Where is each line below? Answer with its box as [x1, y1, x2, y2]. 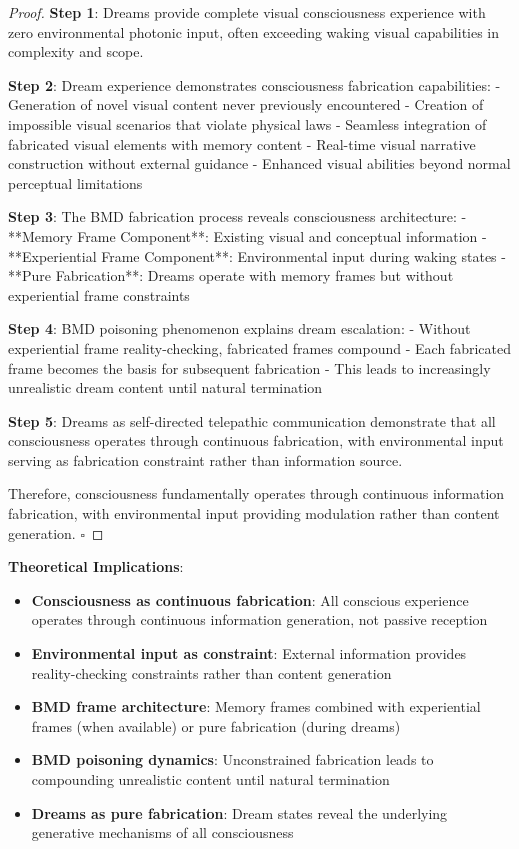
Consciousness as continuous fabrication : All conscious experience [31, 589, 469, 610]
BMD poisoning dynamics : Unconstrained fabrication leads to [31, 749, 434, 770]
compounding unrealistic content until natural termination [31, 769, 390, 789]
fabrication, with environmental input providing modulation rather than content [8, 503, 500, 524]
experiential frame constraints [8, 284, 190, 305]
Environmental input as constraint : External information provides [31, 643, 467, 664]
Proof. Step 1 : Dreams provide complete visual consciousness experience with [8, 2, 486, 22]
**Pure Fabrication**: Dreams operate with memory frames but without [8, 265, 454, 286]
